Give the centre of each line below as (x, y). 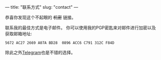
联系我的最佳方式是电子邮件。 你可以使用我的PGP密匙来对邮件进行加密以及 (80, 28)
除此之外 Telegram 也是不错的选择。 (40, 52)
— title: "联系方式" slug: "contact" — (42, 7)
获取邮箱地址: (19, 34)
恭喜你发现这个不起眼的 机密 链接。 (40, 17)
